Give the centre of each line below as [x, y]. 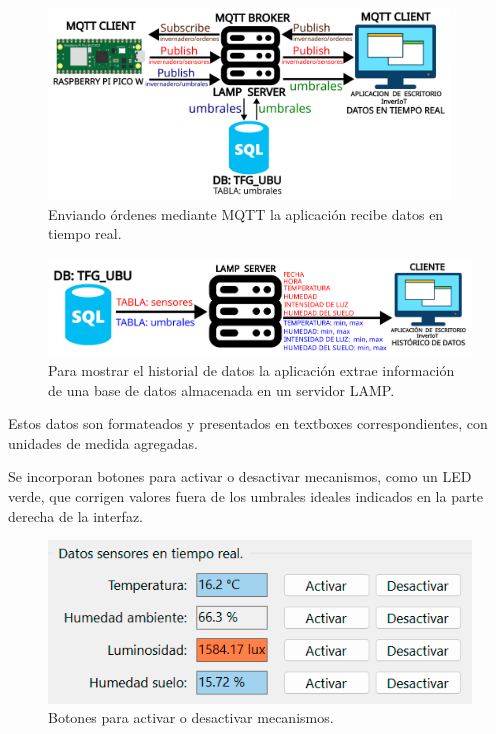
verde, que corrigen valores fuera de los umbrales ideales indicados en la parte [246, 495]
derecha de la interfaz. [76, 515]
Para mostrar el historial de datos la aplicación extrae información [251, 369]
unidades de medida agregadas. [103, 442]
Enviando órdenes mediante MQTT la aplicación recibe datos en [246, 213]
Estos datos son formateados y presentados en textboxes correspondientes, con [248, 423]
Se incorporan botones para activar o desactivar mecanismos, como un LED [240, 476]
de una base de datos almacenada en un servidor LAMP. [221, 389]
